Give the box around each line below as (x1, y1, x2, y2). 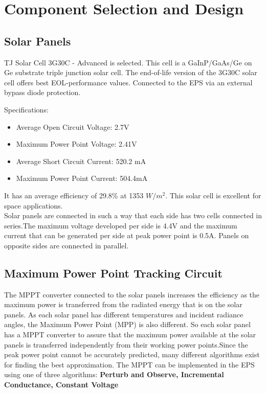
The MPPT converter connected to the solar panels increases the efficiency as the (4, 289, 260, 299)
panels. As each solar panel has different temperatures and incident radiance (4, 309, 243, 319)
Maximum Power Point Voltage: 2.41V (16, 138, 137, 149)
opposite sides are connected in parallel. (4, 240, 129, 250)
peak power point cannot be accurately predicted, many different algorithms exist (4, 349, 260, 360)
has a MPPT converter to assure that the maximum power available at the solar (4, 329, 256, 340)
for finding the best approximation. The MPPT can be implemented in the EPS (4, 359, 255, 369)
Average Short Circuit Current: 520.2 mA (16, 155, 146, 166)
